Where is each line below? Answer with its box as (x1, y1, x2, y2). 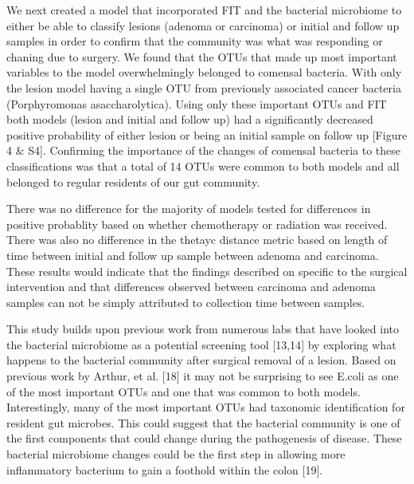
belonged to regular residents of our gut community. (6, 173, 260, 190)
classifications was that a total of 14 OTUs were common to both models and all (6, 157, 400, 174)
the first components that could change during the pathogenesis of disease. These (6, 430, 402, 447)
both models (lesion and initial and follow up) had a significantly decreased (6, 111, 373, 128)
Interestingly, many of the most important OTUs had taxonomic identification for (6, 399, 405, 415)
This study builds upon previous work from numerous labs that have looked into (6, 321, 399, 337)
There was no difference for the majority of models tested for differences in (6, 200, 371, 217)
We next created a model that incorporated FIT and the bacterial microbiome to (6, 2, 402, 18)
